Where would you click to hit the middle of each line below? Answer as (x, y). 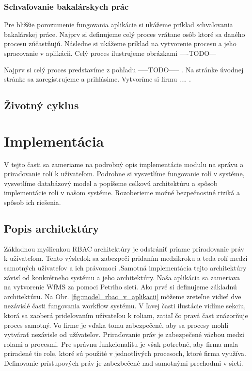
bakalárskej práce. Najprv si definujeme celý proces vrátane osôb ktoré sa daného (125, 34)
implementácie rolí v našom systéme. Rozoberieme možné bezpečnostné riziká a (122, 193)
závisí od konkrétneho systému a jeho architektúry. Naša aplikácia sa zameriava (122, 277)
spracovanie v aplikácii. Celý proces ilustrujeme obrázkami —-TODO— (110, 53)
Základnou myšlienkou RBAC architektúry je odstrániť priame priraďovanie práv (124, 248)
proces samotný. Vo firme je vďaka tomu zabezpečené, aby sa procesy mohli (116, 325)
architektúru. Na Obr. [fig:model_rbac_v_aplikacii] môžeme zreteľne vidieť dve (123, 296)
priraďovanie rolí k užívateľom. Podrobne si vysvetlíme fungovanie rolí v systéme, (124, 174)
